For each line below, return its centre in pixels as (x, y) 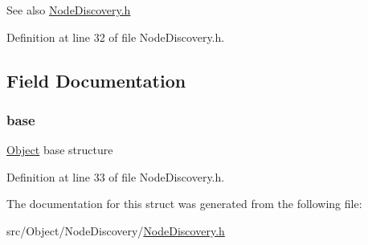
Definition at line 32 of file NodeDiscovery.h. (116, 37)
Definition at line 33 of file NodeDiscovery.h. (116, 176)
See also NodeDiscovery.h (69, 10)
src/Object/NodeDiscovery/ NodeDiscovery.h (116, 230)
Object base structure (60, 150)
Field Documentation (96, 80)
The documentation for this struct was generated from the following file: (184, 204)
